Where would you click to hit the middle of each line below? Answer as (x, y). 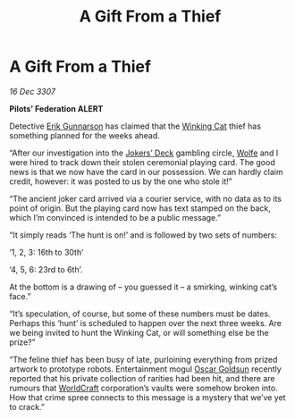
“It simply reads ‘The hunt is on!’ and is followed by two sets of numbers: (143, 235)
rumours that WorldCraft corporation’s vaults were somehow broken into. (144, 388)
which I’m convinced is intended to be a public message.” (115, 217)
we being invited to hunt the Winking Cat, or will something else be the (139, 332)
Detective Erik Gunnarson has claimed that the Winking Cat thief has (135, 126)
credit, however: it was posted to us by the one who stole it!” (121, 181)
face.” (20, 296)
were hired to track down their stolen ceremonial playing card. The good (142, 162)
